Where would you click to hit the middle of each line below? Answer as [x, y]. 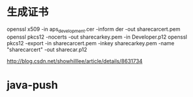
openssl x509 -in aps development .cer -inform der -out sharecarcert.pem [94, 29]
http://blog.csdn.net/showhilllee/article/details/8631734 [75, 61]
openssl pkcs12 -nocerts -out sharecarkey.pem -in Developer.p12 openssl [97, 37]
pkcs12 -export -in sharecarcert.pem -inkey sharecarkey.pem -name [91, 43]
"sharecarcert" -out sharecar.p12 [47, 49]
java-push [32, 85]
